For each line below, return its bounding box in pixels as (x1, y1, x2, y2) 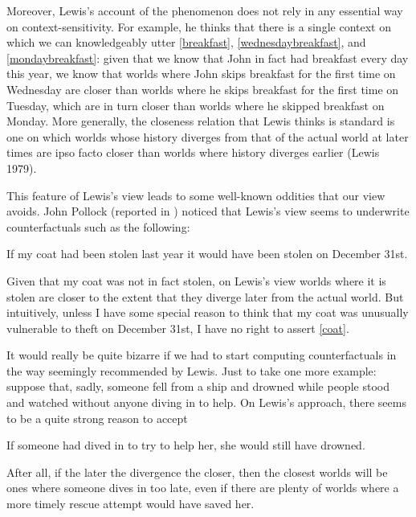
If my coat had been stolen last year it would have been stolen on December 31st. (6, 245, 408, 262)
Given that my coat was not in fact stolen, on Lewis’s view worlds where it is (6, 272, 386, 289)
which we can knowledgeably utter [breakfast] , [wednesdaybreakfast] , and (6, 34, 366, 51)
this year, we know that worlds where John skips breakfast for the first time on (6, 65, 396, 82)
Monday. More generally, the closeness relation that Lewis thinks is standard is (6, 113, 395, 129)
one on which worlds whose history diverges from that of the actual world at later (6, 128, 409, 145)
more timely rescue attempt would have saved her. (6, 495, 255, 512)
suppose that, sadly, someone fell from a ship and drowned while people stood (6, 378, 389, 395)
